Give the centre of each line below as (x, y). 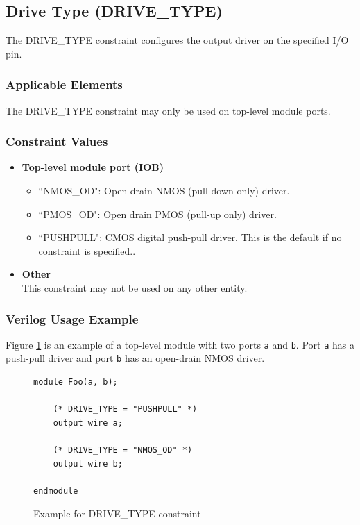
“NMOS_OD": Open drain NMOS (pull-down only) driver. (164, 191)
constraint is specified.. (87, 250)
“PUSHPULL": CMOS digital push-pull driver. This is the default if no (190, 237)
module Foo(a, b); (76, 382)
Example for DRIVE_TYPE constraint (117, 514)
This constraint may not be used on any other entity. (135, 287)
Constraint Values (57, 141)
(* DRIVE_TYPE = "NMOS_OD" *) (123, 450)
